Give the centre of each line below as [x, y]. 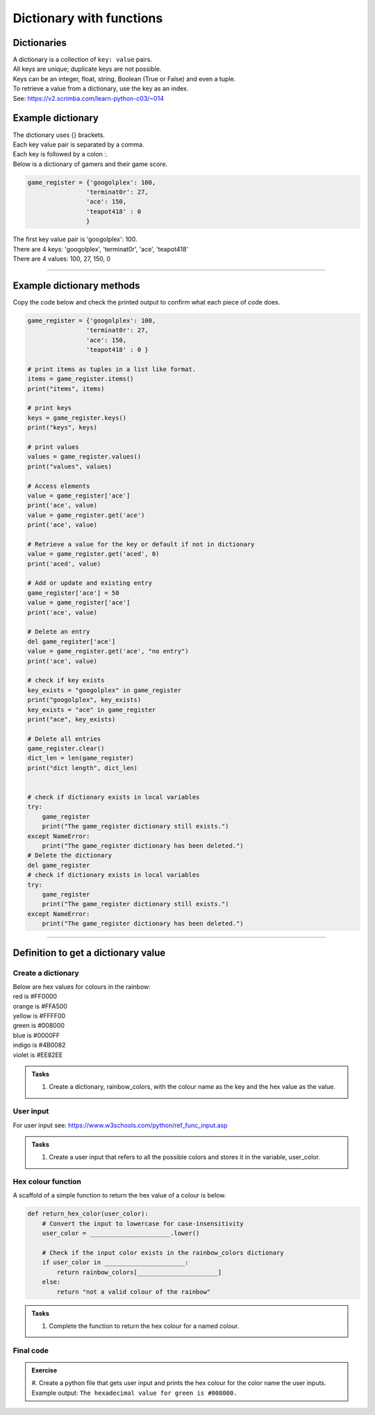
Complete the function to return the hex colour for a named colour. [144, 1326]
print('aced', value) [64, 564]
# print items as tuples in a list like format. [112, 369]
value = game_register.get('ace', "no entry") [108, 651]
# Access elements [59, 486]
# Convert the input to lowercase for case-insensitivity [143, 1224]
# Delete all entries [64, 739]
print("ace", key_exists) [72, 719]
